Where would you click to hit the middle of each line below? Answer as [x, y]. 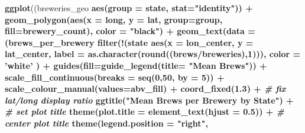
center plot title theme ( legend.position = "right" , [106, 123]
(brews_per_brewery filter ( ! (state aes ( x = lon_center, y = [129, 42]
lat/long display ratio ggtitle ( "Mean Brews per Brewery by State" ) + [149, 100]
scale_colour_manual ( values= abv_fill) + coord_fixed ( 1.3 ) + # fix [145, 89]
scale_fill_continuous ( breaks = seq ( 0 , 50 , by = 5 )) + [115, 77]
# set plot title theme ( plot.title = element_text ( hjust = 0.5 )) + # [145, 112]
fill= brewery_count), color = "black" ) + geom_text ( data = [130, 31]
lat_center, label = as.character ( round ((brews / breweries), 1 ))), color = [152, 54]
